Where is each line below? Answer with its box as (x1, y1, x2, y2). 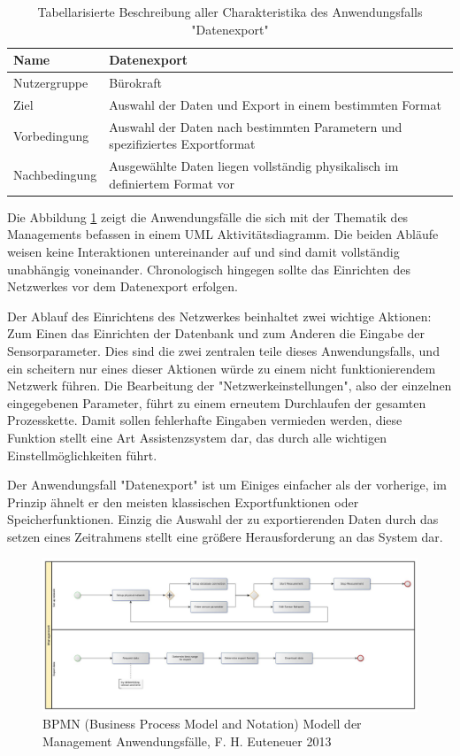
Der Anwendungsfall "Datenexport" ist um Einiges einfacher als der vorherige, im (7, 475, 447, 494)
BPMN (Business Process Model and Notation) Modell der (42, 714, 362, 733)
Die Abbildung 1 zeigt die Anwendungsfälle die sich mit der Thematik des (7, 207, 409, 226)
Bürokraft (109, 73, 162, 92)
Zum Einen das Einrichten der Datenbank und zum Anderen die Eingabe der (7, 324, 425, 343)
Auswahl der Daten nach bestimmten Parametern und (109, 117, 402, 135)
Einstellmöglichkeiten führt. (7, 445, 157, 464)
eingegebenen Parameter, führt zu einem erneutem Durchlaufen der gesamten (7, 393, 426, 412)
